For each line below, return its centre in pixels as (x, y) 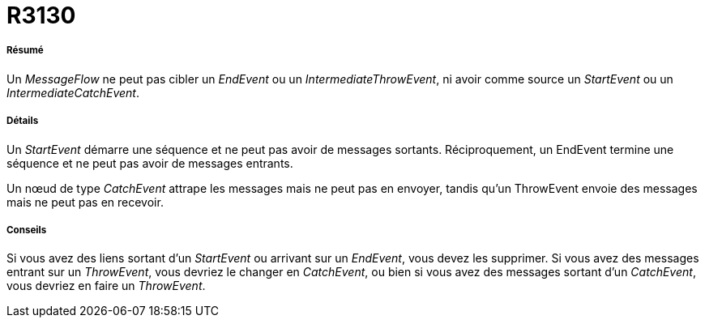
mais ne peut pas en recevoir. (85, 202)
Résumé (25, 51)
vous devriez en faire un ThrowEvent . (106, 286)
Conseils (27, 230)
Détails (23, 121)
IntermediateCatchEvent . (73, 92)
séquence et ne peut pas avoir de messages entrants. (150, 163)
